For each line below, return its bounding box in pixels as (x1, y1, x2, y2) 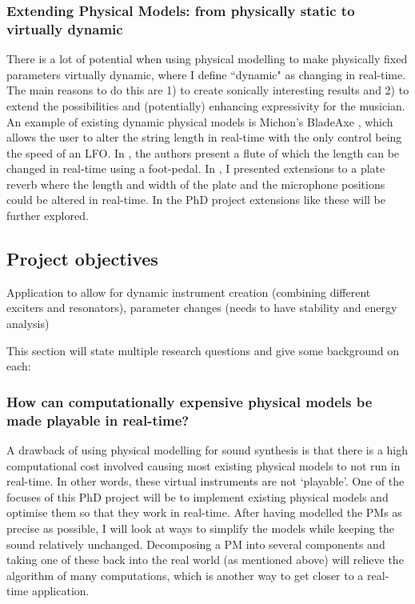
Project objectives (6, 246, 158, 271)
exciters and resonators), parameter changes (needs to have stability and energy (6, 299, 397, 316)
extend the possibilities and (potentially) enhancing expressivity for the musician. (6, 97, 405, 114)
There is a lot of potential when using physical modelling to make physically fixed (6, 50, 408, 67)
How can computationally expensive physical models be (6, 391, 373, 411)
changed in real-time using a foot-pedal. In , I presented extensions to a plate (6, 160, 385, 177)
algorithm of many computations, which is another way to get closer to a (6, 566, 364, 583)
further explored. (6, 207, 89, 224)
